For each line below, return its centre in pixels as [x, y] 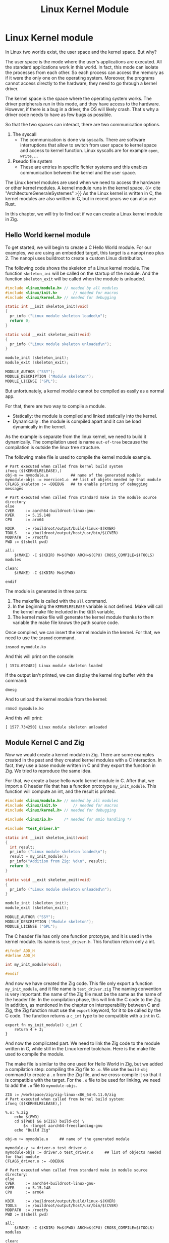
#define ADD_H [20, 956]
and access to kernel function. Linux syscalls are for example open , [89, 150]
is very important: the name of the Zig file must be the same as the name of [83, 994]
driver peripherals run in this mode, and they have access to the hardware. [83, 104]
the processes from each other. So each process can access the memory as [84, 72]
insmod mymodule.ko [26, 647]
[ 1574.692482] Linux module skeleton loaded [54, 666]
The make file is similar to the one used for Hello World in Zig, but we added [84, 1064]
